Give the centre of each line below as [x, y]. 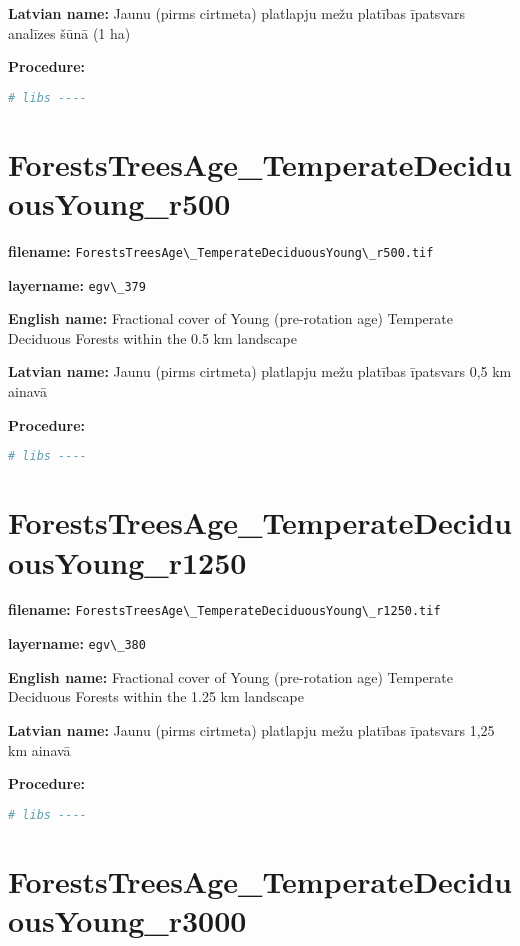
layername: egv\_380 [77, 643]
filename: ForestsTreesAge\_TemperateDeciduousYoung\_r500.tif [221, 250]
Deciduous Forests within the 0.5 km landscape [152, 337]
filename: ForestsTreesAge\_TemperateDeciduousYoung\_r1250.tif [224, 609]
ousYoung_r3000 [127, 919]
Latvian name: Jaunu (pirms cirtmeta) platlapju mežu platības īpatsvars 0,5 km [260, 371]
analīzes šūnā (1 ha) [69, 32]
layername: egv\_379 [77, 284]
